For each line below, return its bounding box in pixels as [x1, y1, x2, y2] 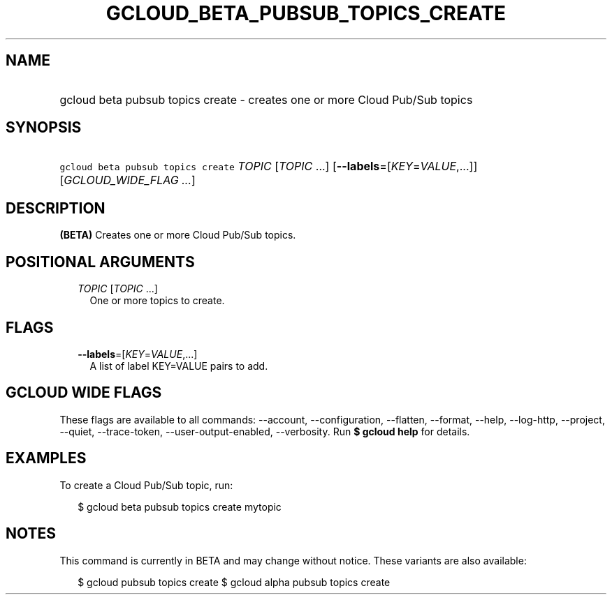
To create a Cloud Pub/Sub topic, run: [59, 479, 233, 491]
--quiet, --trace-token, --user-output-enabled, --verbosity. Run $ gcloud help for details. [59, 425, 470, 437]
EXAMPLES [6, 449, 87, 467]
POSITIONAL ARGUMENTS [6, 253, 195, 271]
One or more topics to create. [89, 294, 225, 307]
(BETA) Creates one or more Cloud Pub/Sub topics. [59, 229, 296, 241]
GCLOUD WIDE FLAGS [6, 384, 162, 402]
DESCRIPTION [6, 199, 105, 217]
